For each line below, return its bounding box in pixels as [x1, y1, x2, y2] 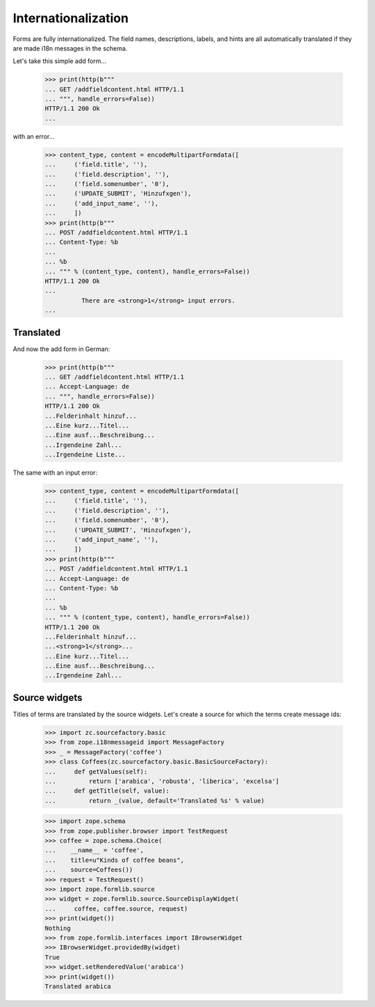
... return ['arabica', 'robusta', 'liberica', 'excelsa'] [44, 777, 280, 785]
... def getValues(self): [44, 768, 148, 775]
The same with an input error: [12, 468, 98, 477]
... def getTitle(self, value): [44, 787, 170, 795]
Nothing [44, 924, 71, 932]
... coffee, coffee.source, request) [44, 904, 188, 913]
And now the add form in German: [12, 344, 110, 353]
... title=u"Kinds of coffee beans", [44, 856, 184, 864]
